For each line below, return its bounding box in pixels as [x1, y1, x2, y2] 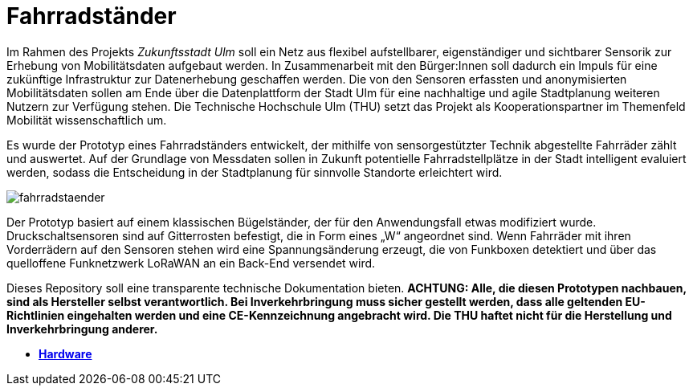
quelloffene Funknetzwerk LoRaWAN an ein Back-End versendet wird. [6, 255, 376, 270]
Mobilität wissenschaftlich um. [6, 112, 167, 127]
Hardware [39, 346, 92, 361]
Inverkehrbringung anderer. [6, 321, 158, 336]
